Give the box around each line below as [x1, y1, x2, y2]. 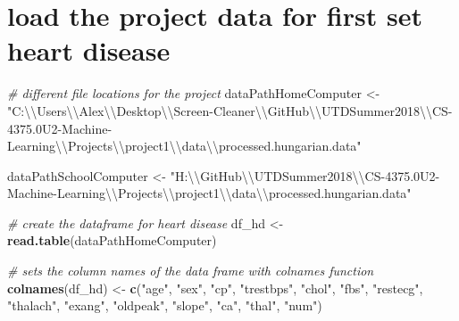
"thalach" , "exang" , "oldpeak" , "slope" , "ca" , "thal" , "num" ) [7, 296, 322, 315]
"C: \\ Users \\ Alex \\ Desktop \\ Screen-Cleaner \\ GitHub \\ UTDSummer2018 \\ [7, 101, 432, 119]
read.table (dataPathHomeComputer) [7, 231, 217, 250]
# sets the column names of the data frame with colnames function [7, 261, 374, 280]
